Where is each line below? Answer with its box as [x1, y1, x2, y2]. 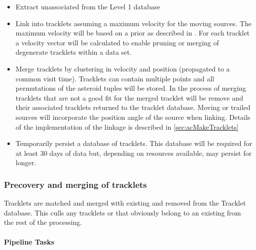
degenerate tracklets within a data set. [15, 47, 132, 57]
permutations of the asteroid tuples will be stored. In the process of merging [15, 83, 246, 93]
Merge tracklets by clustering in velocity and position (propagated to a [15, 63, 230, 73]
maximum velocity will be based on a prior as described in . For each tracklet [15, 28, 250, 38]
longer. [15, 157, 37, 168]
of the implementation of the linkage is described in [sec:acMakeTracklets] [15, 121, 239, 132]
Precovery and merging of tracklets [4, 178, 147, 190]
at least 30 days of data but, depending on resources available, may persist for [15, 147, 252, 158]
